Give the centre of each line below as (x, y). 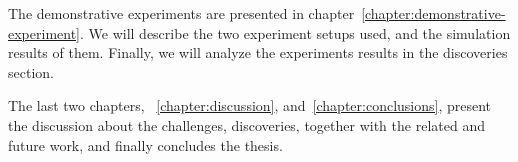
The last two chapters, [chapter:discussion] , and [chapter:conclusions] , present (250, 105)
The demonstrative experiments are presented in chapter (181, 13)
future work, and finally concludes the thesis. (145, 144)
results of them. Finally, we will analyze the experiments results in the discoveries (258, 52)
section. (31, 71)
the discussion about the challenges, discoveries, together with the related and (246, 124)
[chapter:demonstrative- (433, 13)
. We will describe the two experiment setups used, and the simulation (295, 32)
